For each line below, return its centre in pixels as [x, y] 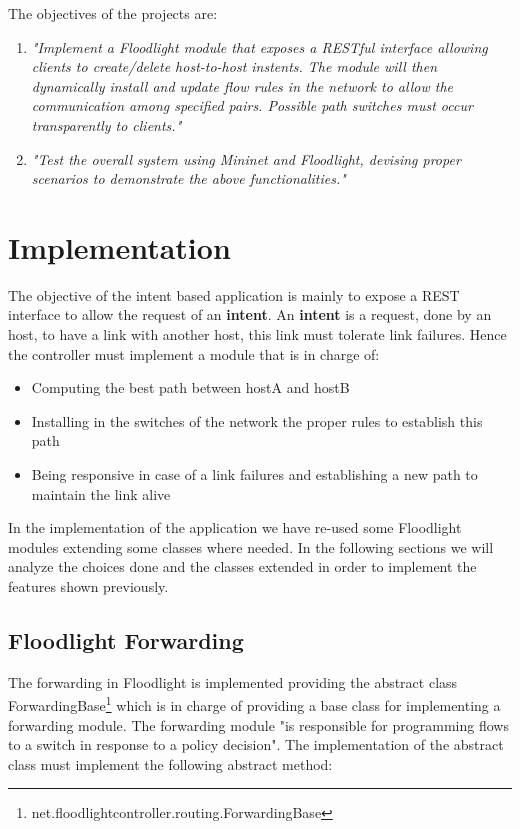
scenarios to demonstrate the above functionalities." [188, 178]
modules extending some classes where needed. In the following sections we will [251, 546]
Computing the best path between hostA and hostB [190, 387]
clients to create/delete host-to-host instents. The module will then [234, 66]
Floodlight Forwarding [126, 639]
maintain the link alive [101, 493]
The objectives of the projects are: [113, 13]
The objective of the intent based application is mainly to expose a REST [234, 294]
